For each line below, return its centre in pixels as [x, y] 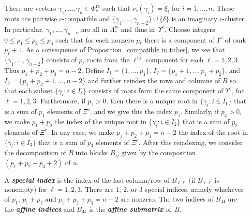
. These [223, 8]
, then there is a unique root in [152, 101]
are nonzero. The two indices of [167, 199]
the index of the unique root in [101, 121]
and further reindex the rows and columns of [154, 80]
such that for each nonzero [95, 39]
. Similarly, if [200, 111]
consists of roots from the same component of [156, 90]
